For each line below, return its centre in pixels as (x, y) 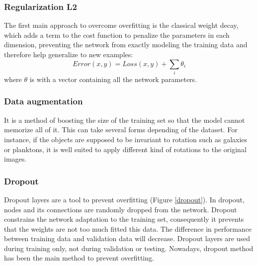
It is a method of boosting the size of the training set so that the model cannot (125, 120)
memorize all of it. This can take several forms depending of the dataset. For (121, 130)
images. (15, 159)
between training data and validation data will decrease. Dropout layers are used (127, 238)
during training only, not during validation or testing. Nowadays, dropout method (129, 248)
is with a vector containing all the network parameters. (113, 79)
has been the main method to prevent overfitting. (79, 258)
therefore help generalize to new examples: (69, 54)
